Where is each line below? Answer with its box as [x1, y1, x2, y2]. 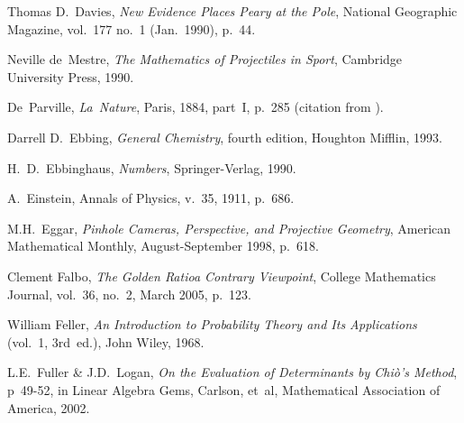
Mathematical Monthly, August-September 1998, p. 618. [7, 236, 319, 255]
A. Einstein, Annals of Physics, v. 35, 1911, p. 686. [7, 189, 295, 207]
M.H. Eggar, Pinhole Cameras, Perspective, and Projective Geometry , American [7, 218, 451, 237]
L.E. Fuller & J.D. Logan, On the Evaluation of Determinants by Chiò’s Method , [7, 363, 458, 382]
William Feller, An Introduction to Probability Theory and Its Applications [7, 315, 417, 334]
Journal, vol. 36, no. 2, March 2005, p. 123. [7, 284, 251, 303]
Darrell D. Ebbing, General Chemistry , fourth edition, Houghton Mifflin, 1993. [7, 127, 442, 146]
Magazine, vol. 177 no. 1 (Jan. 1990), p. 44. [7, 19, 256, 38]
